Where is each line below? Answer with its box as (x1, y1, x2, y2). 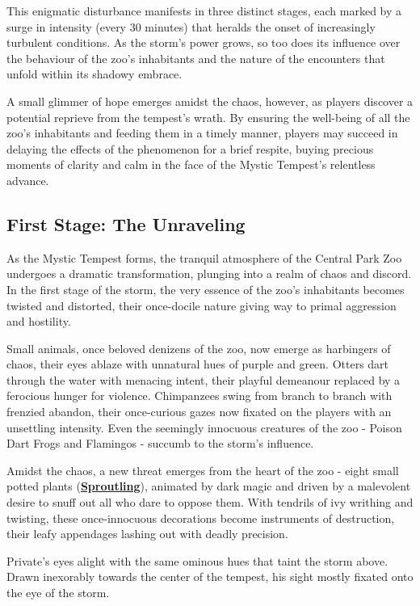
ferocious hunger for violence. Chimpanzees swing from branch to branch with (6, 387, 393, 404)
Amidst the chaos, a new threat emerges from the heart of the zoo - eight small (6, 461, 399, 478)
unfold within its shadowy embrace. (6, 65, 183, 82)
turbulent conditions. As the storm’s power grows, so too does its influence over (6, 34, 401, 51)
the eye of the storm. (6, 584, 110, 601)
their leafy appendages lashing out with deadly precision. (6, 525, 288, 542)
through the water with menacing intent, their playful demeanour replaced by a (6, 371, 401, 388)
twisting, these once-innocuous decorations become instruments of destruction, (6, 509, 395, 526)
